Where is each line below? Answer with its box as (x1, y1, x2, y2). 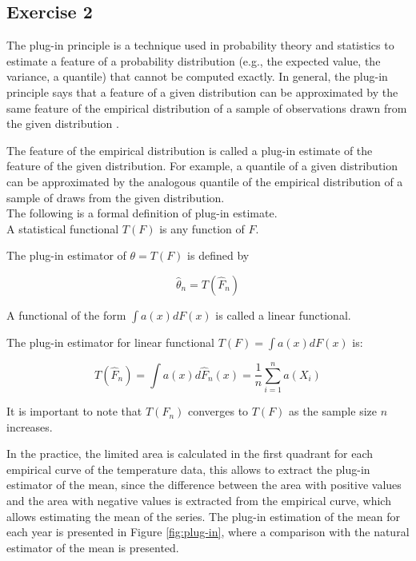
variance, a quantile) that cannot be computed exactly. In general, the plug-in (6, 68, 388, 85)
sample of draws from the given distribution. (6, 189, 225, 205)
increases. (6, 418, 53, 435)
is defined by (187, 247, 250, 264)
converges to (187, 403, 249, 420)
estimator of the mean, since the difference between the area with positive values (6, 476, 402, 493)
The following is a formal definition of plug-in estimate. (6, 205, 278, 221)
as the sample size (289, 403, 377, 420)
